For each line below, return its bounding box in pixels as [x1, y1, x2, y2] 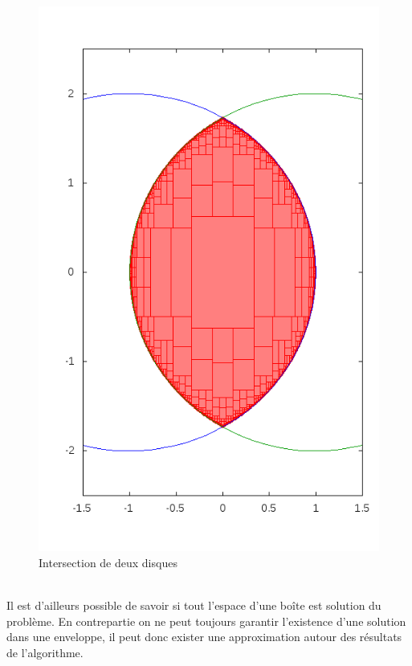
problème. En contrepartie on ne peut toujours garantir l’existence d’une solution [6, 612, 406, 629]
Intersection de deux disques [39, 554, 177, 570]
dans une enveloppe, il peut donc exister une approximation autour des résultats [6, 628, 402, 645]
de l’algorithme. [6, 644, 84, 660]
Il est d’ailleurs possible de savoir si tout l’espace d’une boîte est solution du [6, 597, 381, 614]
